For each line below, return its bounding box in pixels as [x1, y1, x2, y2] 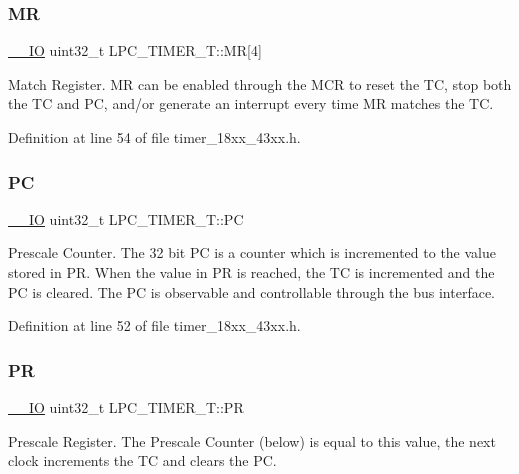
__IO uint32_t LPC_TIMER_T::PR [8, 397, 244, 417]
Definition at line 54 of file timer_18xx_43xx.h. [8, 127, 301, 147]
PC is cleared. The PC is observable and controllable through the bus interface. [8, 281, 496, 302]
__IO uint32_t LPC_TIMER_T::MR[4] [8, 40, 262, 61]
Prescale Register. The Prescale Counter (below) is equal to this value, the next [8, 430, 496, 451]
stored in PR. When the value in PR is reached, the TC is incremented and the [8, 262, 495, 282]
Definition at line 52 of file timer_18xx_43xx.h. [8, 315, 301, 336]
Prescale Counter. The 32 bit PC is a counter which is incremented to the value [8, 242, 496, 263]
